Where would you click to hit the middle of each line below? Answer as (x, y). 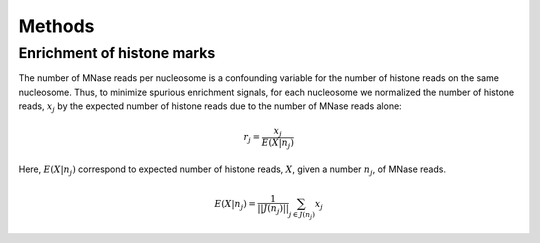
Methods (56, 26)
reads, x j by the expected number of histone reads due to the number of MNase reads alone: (210, 107)
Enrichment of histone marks (117, 53)
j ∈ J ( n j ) (301, 215)
